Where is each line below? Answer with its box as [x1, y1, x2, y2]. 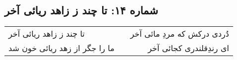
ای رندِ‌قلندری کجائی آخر [148, 42, 229, 54]
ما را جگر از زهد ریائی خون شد [8, 42, 115, 54]
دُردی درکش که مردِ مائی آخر [130, 28, 229, 40]
